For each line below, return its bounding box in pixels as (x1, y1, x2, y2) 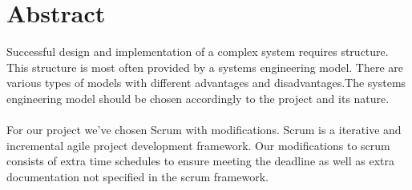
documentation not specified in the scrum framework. (6, 168, 269, 184)
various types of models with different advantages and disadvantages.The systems (6, 74, 406, 91)
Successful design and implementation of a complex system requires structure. (6, 43, 389, 60)
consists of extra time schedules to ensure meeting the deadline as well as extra (6, 152, 395, 169)
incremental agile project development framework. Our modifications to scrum (6, 137, 390, 153)
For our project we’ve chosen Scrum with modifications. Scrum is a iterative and (6, 121, 402, 138)
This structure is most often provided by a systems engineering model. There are (6, 58, 404, 75)
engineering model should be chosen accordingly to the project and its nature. (6, 89, 390, 106)
